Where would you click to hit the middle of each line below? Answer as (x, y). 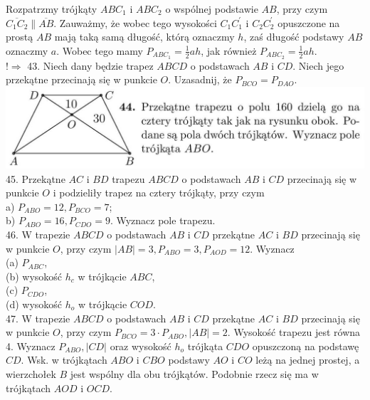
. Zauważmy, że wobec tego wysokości (135, 22)
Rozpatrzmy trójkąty (52, 9)
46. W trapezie (38, 234)
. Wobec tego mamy (100, 50)
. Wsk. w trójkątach (64, 360)
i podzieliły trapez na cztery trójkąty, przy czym (159, 193)
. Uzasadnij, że (200, 79)
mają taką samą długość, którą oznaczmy (144, 37)
